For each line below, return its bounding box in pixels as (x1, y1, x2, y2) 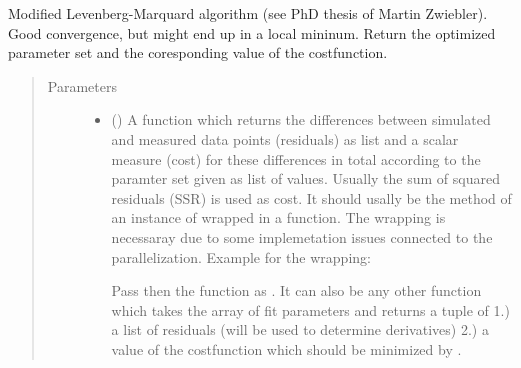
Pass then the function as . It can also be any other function (111, 280, 482, 301)
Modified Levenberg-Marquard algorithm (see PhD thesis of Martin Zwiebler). (8, 3, 488, 23)
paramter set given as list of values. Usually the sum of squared (111, 168, 500, 189)
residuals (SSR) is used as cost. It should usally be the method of (111, 187, 512, 208)
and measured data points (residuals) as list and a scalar (111, 128, 459, 149)
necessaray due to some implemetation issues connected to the (111, 226, 493, 247)
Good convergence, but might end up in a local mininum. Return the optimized (8, 22, 496, 43)
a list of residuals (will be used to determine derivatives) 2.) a (111, 319, 489, 340)
